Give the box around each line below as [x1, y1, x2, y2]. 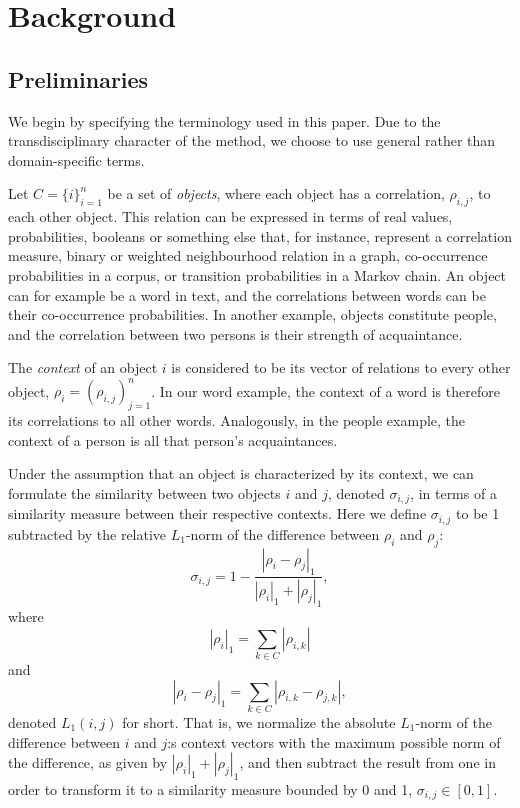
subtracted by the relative [8, 523, 167, 544]
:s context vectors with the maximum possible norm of [167, 731, 501, 752]
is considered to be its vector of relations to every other [171, 357, 511, 378]
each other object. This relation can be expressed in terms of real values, [8, 206, 453, 227]
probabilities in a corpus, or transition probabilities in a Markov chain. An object [8, 264, 507, 285]
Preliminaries [8, 63, 149, 94]
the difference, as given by [8, 752, 168, 773]
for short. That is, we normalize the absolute [122, 712, 396, 732]
